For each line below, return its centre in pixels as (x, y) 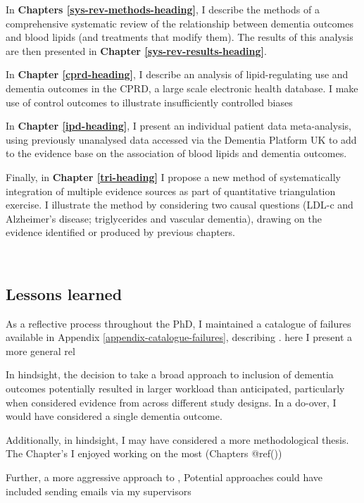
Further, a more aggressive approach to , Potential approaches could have (164, 477)
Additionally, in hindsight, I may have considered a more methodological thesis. (177, 439)
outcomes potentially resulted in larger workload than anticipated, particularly (175, 389)
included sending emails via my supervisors (99, 491)
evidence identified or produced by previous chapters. (120, 232)
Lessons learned (64, 293)
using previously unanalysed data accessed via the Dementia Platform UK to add (181, 139)
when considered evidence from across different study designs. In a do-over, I (171, 402)
